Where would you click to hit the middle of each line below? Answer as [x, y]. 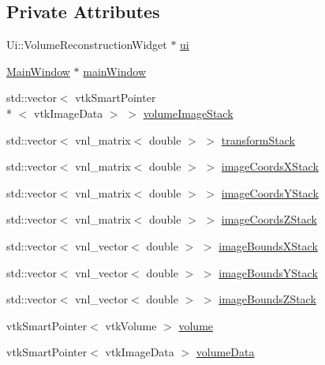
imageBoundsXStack [268, 245]
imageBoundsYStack [268, 272]
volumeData [225, 352]
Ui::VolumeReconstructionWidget [87, 45]
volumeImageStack [188, 113]
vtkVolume [131, 325]
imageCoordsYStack [270, 192]
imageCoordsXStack [270, 166]
